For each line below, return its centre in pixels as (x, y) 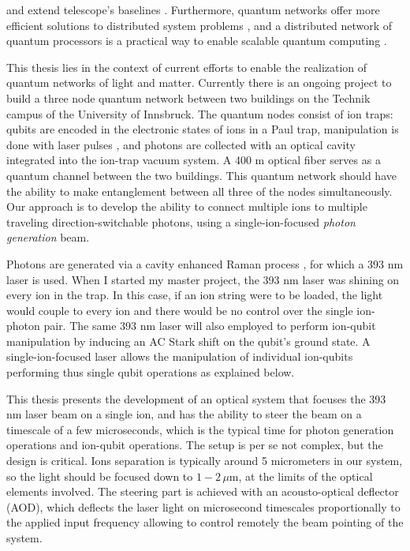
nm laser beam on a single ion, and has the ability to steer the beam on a (184, 414)
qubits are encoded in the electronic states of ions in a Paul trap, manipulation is (203, 129)
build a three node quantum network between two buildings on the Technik (188, 97)
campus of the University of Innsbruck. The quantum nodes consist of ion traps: (200, 113)
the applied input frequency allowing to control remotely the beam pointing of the (205, 522)
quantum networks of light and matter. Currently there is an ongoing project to (199, 82)
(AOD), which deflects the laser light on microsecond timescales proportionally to (203, 506)
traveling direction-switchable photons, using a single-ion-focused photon (181, 221)
